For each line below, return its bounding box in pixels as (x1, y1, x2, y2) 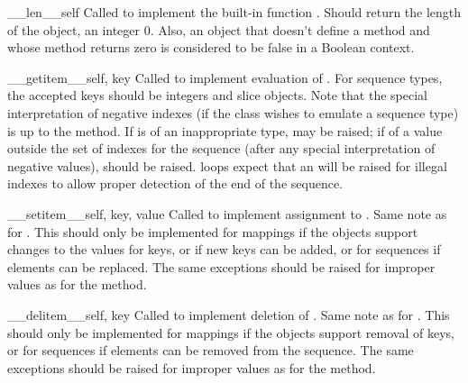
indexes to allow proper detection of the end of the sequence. (7, 174, 343, 193)
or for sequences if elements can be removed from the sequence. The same (7, 341, 414, 360)
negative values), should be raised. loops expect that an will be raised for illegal (7, 156, 447, 175)
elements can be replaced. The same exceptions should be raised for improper (7, 257, 436, 276)
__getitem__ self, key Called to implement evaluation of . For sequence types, (7, 68, 443, 87)
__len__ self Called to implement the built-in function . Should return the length (7, 3, 462, 21)
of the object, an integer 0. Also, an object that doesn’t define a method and (7, 20, 430, 39)
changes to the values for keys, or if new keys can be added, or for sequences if (7, 240, 441, 259)
